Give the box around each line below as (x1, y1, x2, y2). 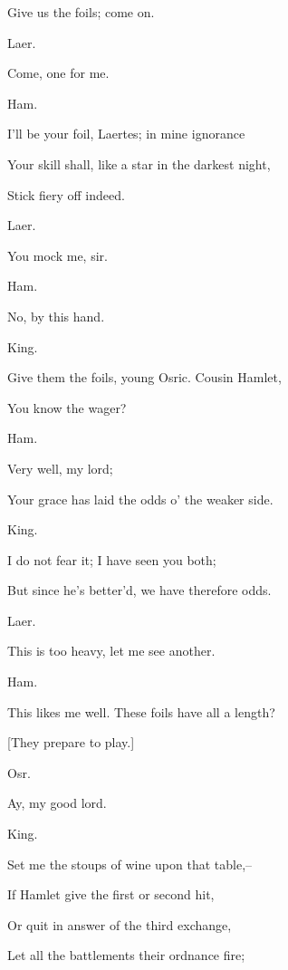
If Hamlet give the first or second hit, (7, 885, 215, 904)
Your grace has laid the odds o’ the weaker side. (7, 489, 274, 508)
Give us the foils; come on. (7, 3, 155, 21)
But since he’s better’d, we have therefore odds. (7, 581, 272, 600)
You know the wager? (7, 398, 127, 417)
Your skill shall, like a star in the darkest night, (7, 154, 271, 173)
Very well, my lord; (7, 458, 113, 477)
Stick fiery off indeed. (7, 185, 125, 204)
